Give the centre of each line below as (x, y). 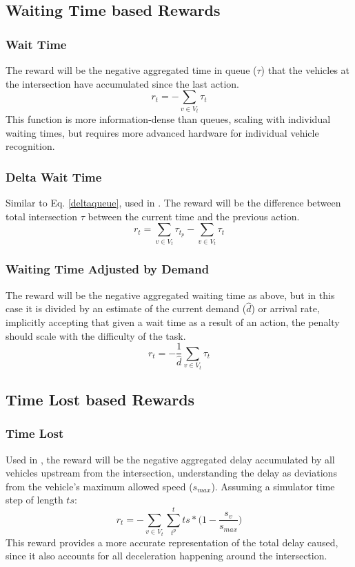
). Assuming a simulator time (273, 486)
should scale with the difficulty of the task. (96, 335)
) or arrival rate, (285, 308)
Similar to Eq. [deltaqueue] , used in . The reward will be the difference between (173, 203)
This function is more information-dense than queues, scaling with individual (168, 119)
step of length (34, 500)
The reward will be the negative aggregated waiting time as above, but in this (170, 295)
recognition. (30, 146)
